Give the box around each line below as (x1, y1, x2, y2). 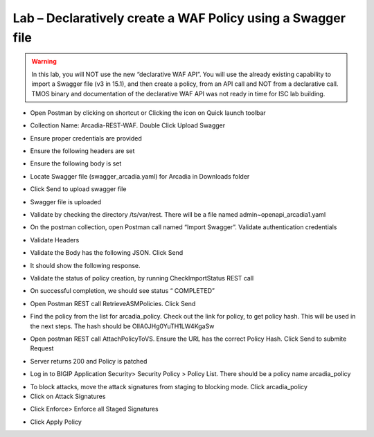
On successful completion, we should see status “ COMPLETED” (30, 287, 215, 295)
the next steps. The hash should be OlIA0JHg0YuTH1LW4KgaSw (30, 322, 215, 330)
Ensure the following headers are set (30, 147, 135, 155)
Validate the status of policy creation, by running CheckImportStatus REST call (30, 274, 254, 282)
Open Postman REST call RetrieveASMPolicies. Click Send (30, 299, 196, 307)
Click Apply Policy (30, 418, 82, 426)
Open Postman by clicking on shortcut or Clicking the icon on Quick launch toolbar (30, 108, 266, 117)
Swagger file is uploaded (30, 197, 102, 206)
